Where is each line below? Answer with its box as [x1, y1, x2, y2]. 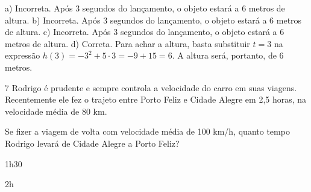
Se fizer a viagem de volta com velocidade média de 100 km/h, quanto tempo [5, 125, 290, 138]
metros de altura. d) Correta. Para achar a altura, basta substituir [5, 37, 250, 50]
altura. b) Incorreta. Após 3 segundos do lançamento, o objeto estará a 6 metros [5, 13, 302, 26]
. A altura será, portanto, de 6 [172, 49, 284, 62]
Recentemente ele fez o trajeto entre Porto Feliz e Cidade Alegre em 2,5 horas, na [5, 93, 307, 106]
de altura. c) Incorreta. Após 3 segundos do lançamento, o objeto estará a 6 [5, 25, 284, 38]
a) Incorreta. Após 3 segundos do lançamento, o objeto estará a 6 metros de [5, 2, 285, 14]
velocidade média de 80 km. [5, 104, 107, 117]
